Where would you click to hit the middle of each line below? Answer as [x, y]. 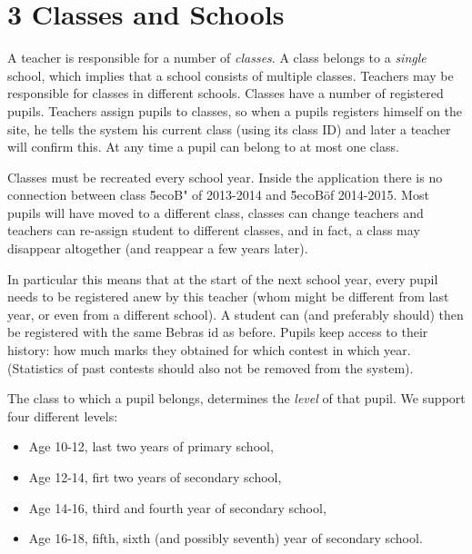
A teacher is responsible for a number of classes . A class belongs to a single [217, 58]
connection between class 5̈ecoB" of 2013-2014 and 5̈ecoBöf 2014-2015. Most [218, 195]
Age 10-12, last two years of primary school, [151, 446]
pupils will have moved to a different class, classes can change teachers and [216, 212]
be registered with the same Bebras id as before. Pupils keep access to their [218, 332]
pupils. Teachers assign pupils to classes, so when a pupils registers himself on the [235, 110]
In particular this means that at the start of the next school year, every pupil [223, 278]
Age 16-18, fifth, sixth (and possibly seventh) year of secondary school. [226, 538]
